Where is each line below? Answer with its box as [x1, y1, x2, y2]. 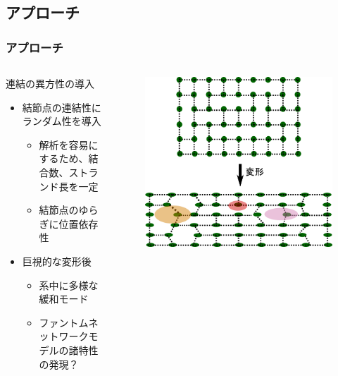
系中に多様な [39, 277, 99, 292]
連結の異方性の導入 [6, 76, 94, 90]
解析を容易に [39, 137, 99, 152]
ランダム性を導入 [22, 114, 101, 128]
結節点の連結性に [22, 99, 101, 114]
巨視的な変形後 [22, 253, 92, 268]
